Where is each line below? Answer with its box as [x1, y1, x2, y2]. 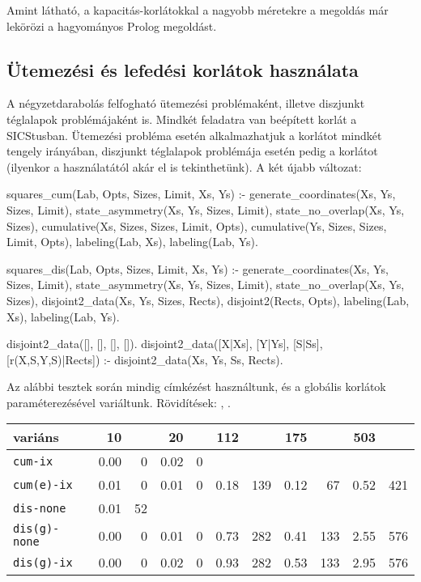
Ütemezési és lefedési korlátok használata [6, 57, 359, 82]
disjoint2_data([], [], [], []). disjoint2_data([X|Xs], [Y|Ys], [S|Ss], [6, 335, 323, 352]
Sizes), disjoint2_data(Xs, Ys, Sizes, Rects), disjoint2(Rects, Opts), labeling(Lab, [6, 291, 410, 308]
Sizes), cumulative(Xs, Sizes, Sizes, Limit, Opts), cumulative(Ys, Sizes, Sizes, [6, 217, 387, 234]
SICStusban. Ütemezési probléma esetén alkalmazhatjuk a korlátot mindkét [6, 126, 382, 143]
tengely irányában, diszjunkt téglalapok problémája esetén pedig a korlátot [6, 142, 378, 159]
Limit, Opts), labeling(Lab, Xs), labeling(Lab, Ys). [6, 233, 258, 250]
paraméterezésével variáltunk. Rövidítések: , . [6, 393, 231, 410]
